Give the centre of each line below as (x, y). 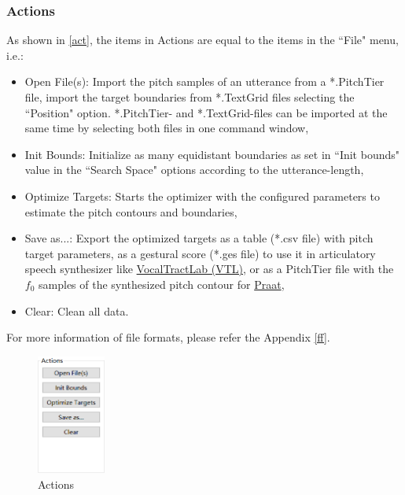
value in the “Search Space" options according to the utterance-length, (194, 170)
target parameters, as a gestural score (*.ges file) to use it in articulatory (200, 253)
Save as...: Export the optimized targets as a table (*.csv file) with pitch (199, 238)
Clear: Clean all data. (77, 310)
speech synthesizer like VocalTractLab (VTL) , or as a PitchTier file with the (209, 269)
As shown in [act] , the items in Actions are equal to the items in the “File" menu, (202, 40)
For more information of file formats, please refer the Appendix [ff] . (168, 337)
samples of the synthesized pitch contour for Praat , (162, 284)
